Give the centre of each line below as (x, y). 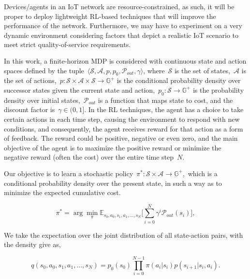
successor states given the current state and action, (80, 90)
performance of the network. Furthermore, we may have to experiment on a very (123, 25)
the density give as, (32, 244)
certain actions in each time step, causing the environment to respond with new (122, 119)
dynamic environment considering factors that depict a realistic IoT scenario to (121, 35)
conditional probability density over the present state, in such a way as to (113, 183)
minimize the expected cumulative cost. (62, 192)
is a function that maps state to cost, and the (165, 100)
